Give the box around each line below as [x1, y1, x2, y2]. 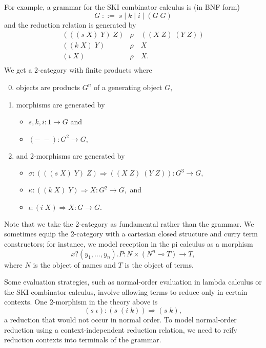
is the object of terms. [125, 259, 194, 270]
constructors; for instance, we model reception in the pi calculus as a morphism [4, 238, 253, 249]
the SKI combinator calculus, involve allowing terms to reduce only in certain [4, 286, 248, 297]
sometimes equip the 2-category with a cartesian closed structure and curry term [4, 228, 258, 239]
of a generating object [94, 81, 162, 92]
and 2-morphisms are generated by [16, 150, 125, 161]
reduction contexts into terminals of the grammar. [4, 334, 161, 345]
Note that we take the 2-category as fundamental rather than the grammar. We [4, 218, 254, 229]
